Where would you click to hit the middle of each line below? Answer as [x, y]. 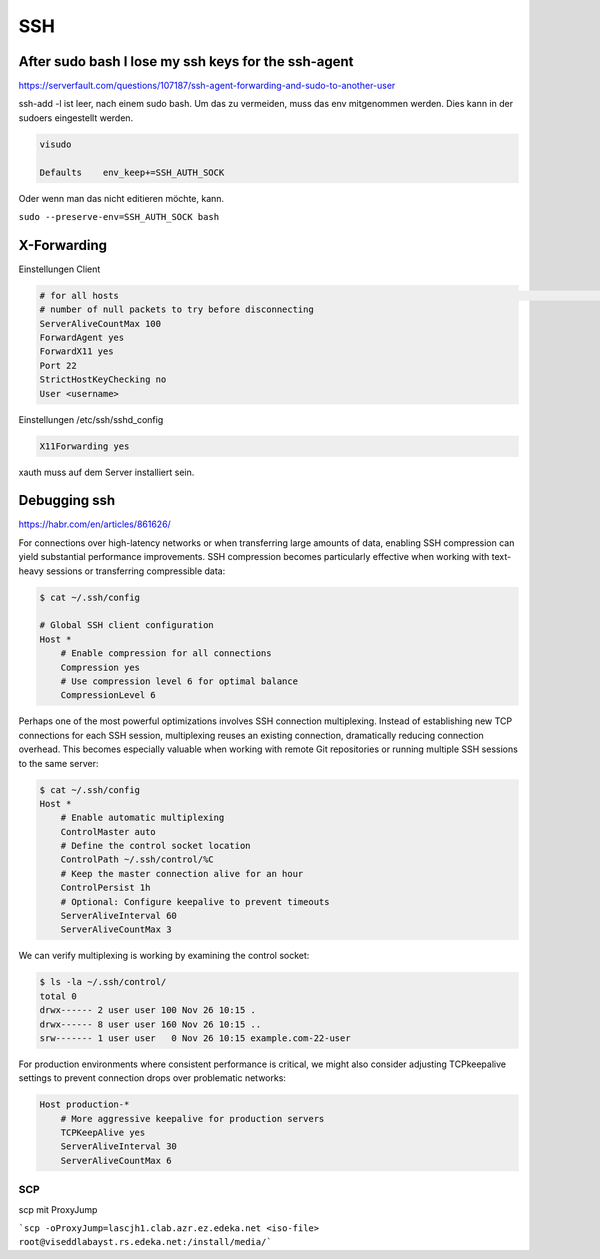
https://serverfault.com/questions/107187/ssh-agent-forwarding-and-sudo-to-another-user [207, 86]
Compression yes [100, 667]
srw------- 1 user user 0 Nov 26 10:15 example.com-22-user [195, 1038]
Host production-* [84, 1104]
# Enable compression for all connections [166, 653]
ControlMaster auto [108, 831]
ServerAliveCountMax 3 [116, 929]
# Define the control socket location [155, 846]
